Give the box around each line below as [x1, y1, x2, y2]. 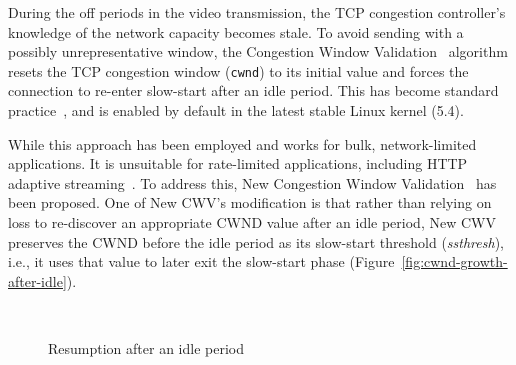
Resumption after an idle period [48, 337, 244, 358]
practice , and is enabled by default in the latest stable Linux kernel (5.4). [8, 100, 464, 121]
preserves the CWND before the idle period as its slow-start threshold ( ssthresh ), [8, 231, 504, 252]
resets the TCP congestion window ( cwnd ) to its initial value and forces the [8, 60, 469, 81]
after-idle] [8, 270, 67, 291]
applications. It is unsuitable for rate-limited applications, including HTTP [8, 153, 468, 174]
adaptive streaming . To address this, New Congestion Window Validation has [8, 172, 497, 193]
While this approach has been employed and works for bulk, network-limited [8, 133, 477, 154]
